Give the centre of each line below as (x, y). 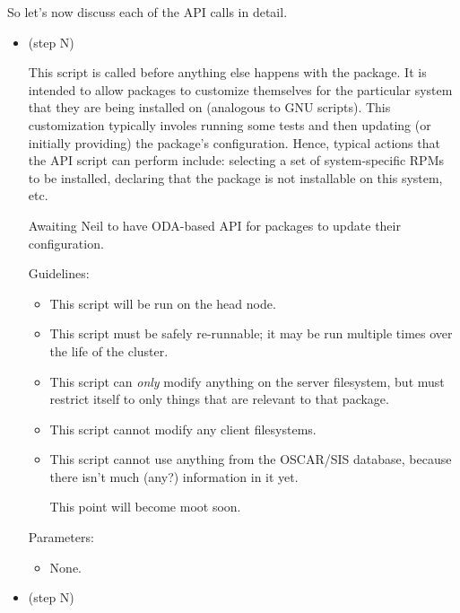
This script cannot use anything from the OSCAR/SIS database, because (251, 459)
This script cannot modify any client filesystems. (183, 429)
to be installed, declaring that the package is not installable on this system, (235, 177)
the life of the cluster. (109, 350)
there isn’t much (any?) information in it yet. (174, 476)
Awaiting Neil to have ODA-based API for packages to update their (214, 225)
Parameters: (61, 537)
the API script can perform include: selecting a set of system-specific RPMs (236, 160)
